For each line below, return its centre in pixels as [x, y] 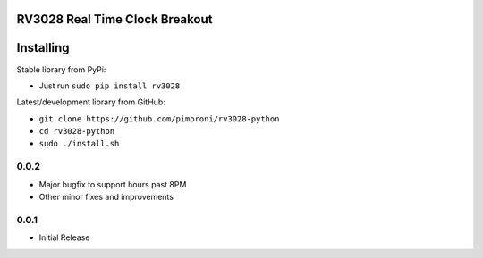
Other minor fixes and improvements [106, 197]
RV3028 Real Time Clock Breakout [114, 19]
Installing [43, 48]
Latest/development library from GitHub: [91, 102]
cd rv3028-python [77, 131]
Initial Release [64, 237]
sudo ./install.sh [79, 144]
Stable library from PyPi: [61, 69]
